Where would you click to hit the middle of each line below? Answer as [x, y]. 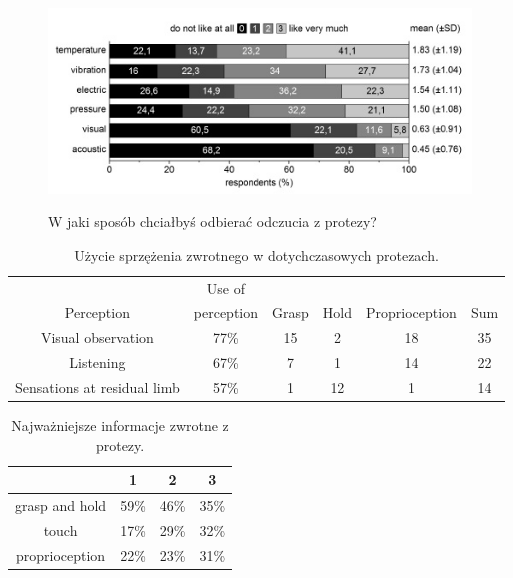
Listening [97, 362]
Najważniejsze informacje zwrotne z [120, 425]
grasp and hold [61, 505]
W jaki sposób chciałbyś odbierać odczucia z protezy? [212, 221]
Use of [225, 287]
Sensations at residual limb [97, 386]
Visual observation [97, 337]
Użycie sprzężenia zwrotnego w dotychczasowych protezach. [256, 254]
